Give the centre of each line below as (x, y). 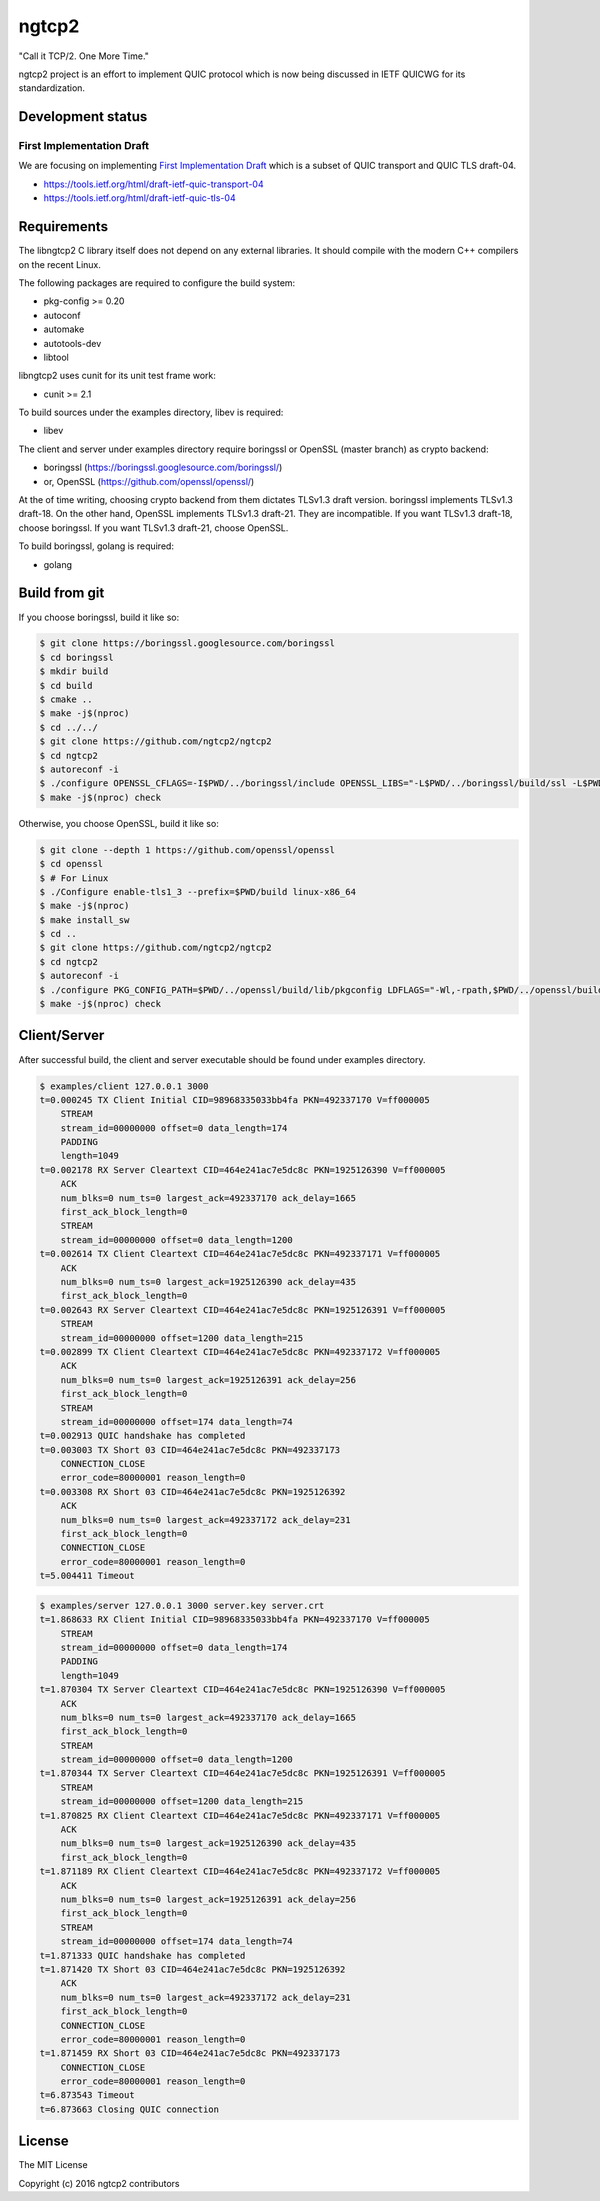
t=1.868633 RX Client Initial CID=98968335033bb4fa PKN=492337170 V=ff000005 (234, 1619)
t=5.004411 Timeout (87, 1576)
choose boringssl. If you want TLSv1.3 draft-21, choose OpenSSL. (153, 527)
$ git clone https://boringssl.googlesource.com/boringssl (187, 643)
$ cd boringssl (76, 657)
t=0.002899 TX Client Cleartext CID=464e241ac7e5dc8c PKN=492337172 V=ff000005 (240, 1351)
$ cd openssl (71, 864)
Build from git (61, 593)
